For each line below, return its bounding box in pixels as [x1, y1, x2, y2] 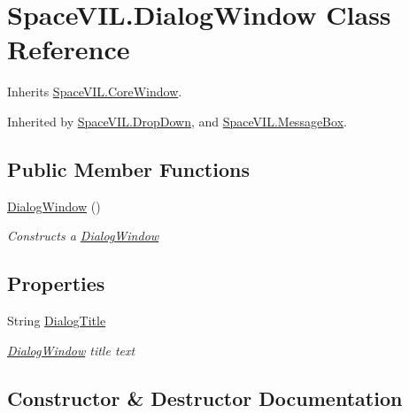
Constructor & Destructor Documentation [7, 384, 403, 411]
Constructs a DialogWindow [7, 226, 159, 245]
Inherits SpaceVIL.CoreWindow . [7, 82, 182, 101]
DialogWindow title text [7, 340, 135, 359]
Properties [7, 270, 105, 297]
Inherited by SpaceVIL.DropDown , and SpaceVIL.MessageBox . [7, 111, 347, 130]
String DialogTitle [7, 311, 106, 330]
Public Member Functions [7, 155, 250, 182]
